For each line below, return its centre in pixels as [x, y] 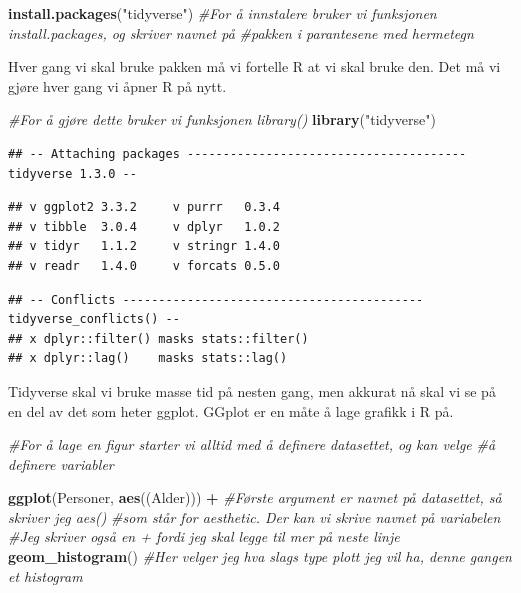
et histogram [45, 575]
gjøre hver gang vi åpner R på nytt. [117, 85]
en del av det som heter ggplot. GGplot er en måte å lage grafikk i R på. [231, 410]
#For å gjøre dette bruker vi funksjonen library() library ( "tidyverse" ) [222, 119]
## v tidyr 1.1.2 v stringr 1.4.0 [144, 246]
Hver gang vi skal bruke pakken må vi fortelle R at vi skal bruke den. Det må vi [254, 66]
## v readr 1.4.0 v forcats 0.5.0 [144, 265]
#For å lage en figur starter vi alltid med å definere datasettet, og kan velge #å [252, 444]
